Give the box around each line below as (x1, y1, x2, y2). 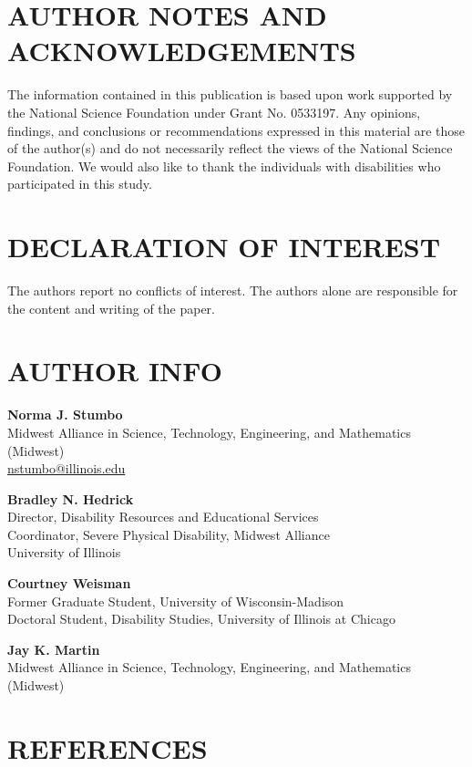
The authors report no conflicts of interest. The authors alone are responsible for (7, 281, 458, 299)
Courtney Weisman (7, 574, 131, 593)
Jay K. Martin (7, 639, 100, 658)
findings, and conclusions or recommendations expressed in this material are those (7, 120, 466, 140)
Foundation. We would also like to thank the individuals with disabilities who (7, 156, 441, 175)
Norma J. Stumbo (7, 405, 123, 424)
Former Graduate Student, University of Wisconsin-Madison (7, 591, 344, 610)
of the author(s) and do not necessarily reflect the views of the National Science (7, 139, 453, 158)
